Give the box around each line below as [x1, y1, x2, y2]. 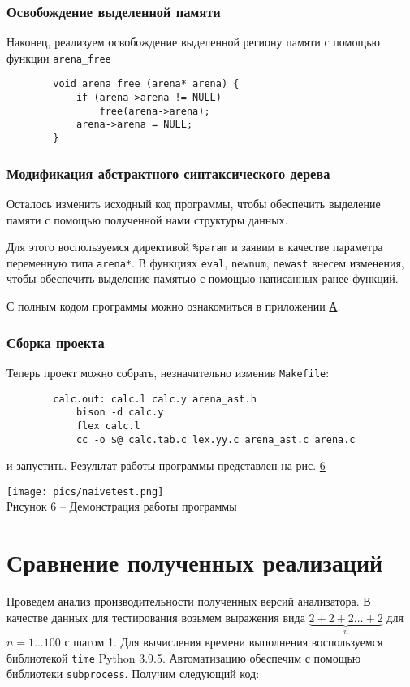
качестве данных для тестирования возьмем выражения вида [6, 608, 305, 625]
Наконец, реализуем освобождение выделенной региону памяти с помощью [6, 33, 381, 50]
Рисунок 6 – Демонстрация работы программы [6, 498, 237, 515]
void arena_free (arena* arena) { [53, 78, 240, 90]
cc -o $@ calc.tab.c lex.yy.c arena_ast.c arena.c [76, 433, 356, 446]
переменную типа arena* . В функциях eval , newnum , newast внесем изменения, [6, 254, 404, 271]
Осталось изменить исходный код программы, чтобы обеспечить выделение [6, 194, 381, 211]
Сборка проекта [6, 332, 105, 352]
